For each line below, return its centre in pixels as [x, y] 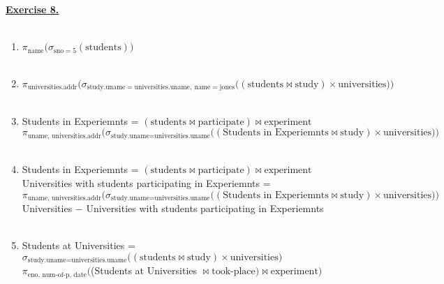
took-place [234, 272]
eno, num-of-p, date [57, 275]
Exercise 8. [32, 9]
